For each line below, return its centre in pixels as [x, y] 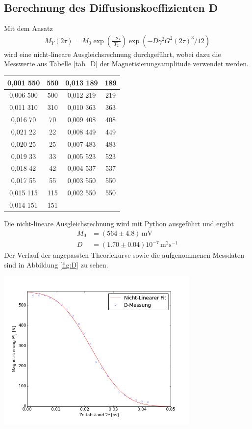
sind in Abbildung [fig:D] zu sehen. [56, 264]
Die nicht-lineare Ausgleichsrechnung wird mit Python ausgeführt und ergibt [119, 224]
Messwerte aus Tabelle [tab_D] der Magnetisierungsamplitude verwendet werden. [126, 64]
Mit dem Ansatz [28, 28]
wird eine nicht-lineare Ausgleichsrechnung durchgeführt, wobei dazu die [113, 54]
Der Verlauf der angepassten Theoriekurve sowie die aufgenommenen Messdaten [124, 255]
